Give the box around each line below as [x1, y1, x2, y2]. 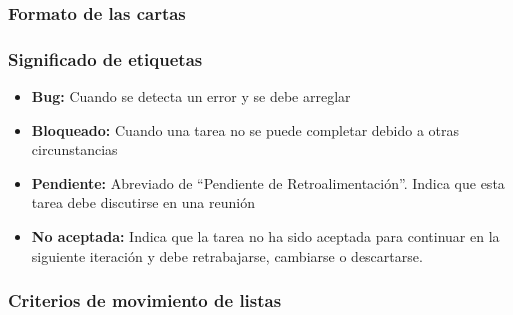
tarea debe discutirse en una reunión [31, 192, 255, 213]
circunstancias [31, 139, 118, 160]
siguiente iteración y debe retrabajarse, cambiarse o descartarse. [31, 245, 423, 266]
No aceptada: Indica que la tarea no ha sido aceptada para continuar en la [31, 226, 500, 247]
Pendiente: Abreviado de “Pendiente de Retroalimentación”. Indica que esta [31, 172, 505, 193]
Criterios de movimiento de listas [8, 288, 282, 313]
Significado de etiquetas [8, 46, 203, 71]
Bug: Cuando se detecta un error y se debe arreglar [31, 86, 351, 107]
